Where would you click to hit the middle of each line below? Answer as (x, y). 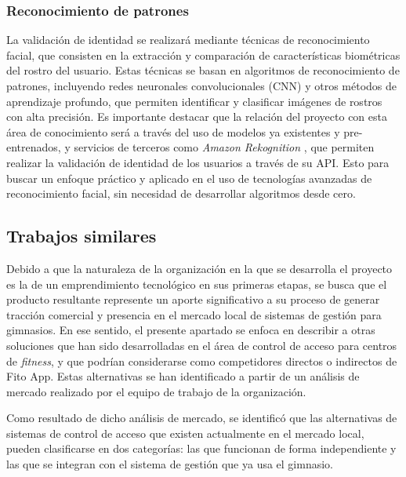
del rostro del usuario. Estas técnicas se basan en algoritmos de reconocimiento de (203, 70)
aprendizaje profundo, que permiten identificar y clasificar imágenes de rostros (194, 101)
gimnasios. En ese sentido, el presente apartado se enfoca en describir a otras (191, 330)
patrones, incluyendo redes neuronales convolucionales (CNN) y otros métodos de (201, 86)
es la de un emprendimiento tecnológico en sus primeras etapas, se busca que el (197, 284)
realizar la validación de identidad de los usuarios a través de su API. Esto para (198, 162)
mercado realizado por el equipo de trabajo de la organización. (156, 391)
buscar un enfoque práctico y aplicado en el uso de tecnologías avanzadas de (189, 178)
